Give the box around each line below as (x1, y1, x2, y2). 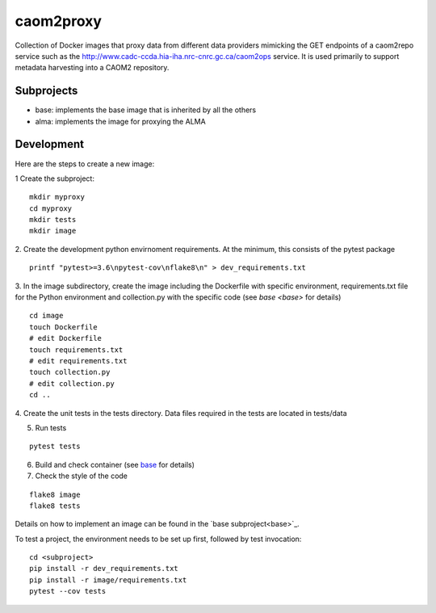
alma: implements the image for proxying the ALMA (35, 116, 206, 126)
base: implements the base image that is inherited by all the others (35, 105, 257, 115)
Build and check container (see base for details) (35, 460, 195, 469)
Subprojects (15, 84, 78, 98)
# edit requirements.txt (29, 356, 128, 365)
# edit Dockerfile (29, 334, 103, 343)
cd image (29, 311, 64, 321)
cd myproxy (29, 204, 73, 213)
